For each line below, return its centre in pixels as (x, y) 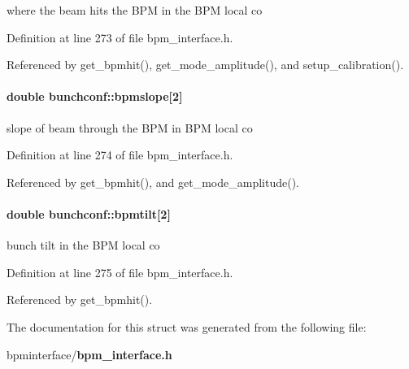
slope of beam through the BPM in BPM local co (130, 127)
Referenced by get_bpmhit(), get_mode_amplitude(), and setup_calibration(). (205, 65)
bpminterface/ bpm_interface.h (89, 354)
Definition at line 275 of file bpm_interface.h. (120, 272)
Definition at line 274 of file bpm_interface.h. (120, 155)
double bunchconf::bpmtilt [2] (89, 213)
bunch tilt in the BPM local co (83, 245)
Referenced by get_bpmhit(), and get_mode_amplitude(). (153, 182)
